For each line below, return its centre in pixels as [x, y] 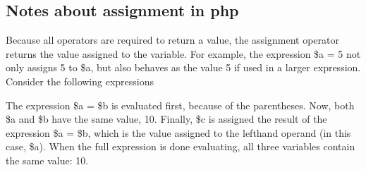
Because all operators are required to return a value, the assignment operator [172, 40]
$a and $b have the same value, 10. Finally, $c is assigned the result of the [166, 119]
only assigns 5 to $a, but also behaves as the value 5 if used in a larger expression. [183, 67]
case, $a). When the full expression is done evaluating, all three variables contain [181, 146]
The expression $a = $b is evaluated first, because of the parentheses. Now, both [180, 105]
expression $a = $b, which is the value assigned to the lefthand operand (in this [178, 132]
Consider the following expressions [80, 81]
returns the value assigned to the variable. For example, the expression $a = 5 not [183, 53]
